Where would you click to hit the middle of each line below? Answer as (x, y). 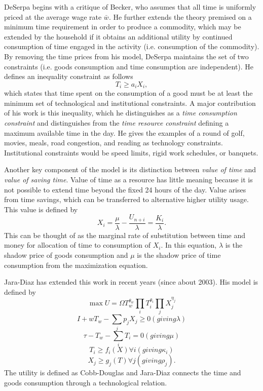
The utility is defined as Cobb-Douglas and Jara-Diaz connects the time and (123, 373)
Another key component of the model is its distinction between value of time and (130, 169)
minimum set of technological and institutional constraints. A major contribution (130, 103)
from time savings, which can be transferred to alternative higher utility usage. (126, 199)
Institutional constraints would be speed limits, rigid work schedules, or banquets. (131, 152)
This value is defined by (41, 209)
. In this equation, (189, 245)
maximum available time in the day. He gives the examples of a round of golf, (124, 132)
